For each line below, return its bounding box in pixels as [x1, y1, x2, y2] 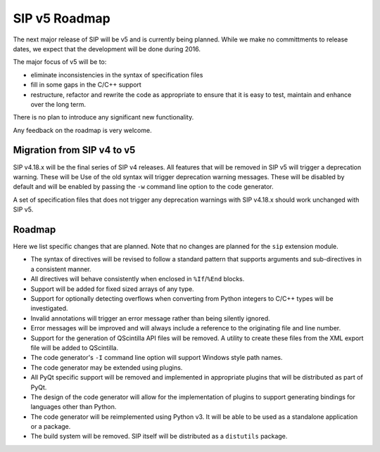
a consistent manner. [30, 264, 91, 273]
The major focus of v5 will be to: [13, 58, 107, 66]
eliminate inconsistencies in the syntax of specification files [30, 70, 203, 79]
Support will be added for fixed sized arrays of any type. [30, 285, 194, 293]
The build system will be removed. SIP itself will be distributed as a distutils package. [30, 432, 288, 441]
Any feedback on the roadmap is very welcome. [13, 126, 152, 134]
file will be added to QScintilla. [30, 343, 119, 351]
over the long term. [30, 100, 87, 108]
